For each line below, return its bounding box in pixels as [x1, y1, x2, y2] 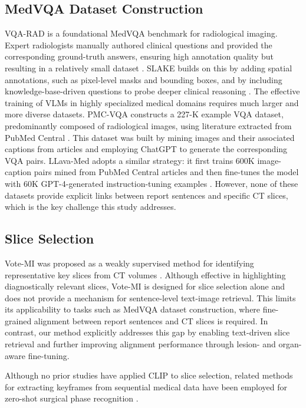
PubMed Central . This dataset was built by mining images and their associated [5, 131, 295, 143]
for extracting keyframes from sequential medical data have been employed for [5, 380, 288, 393]
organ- [278, 338, 302, 350]
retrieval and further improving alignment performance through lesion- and [5, 338, 276, 350]
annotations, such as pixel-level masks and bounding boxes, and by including [5, 73, 282, 85]
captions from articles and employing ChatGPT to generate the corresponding [5, 143, 288, 155]
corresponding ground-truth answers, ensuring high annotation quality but [5, 50, 274, 62]
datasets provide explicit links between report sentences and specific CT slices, [5, 189, 288, 201]
